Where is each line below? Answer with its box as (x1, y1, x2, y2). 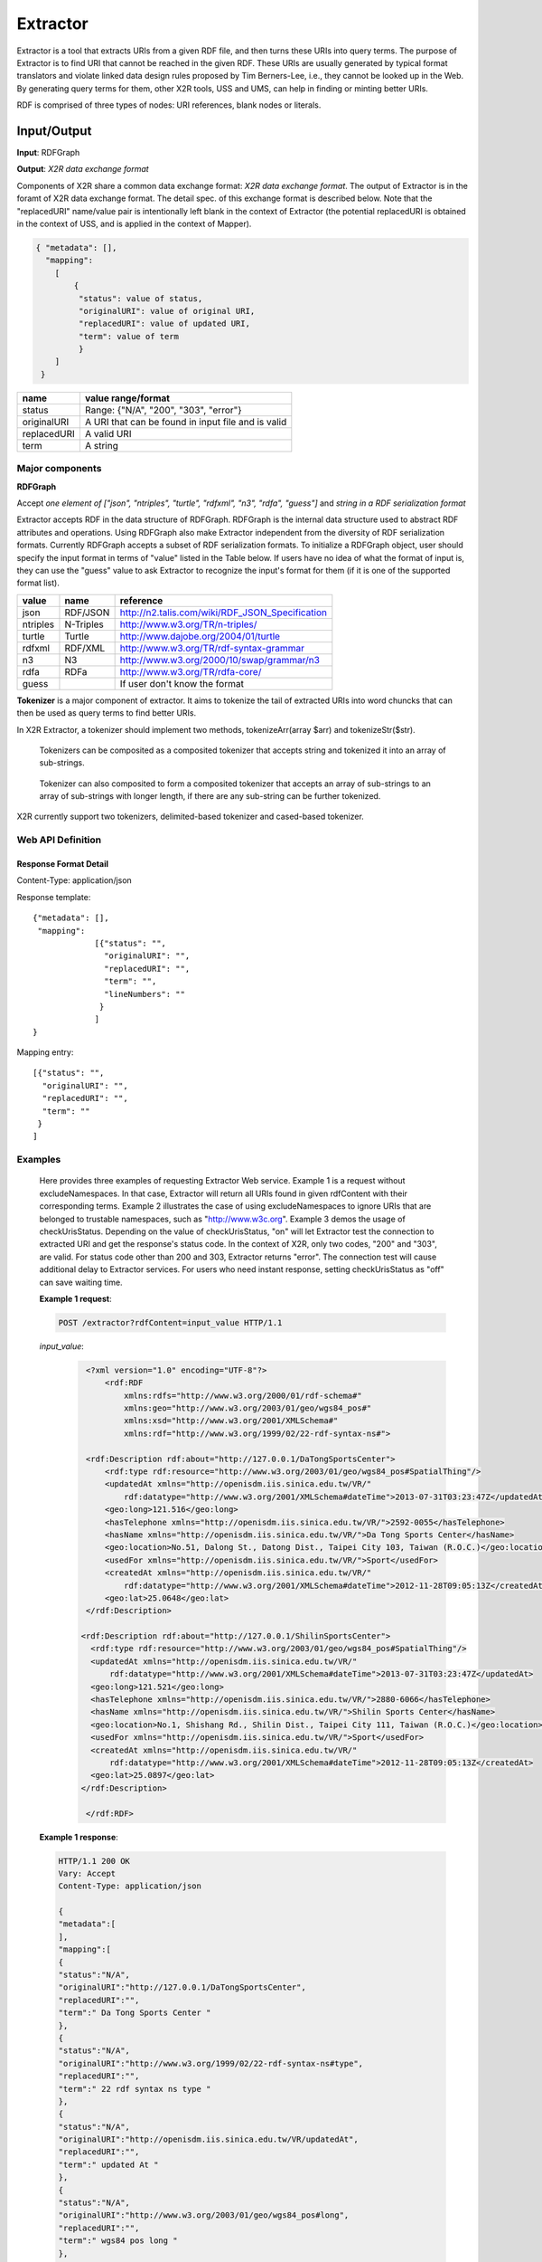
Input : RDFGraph (16, 147, 80, 158)
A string (84, 439, 119, 451)
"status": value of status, (78, 293, 203, 303)
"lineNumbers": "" (104, 989, 185, 999)
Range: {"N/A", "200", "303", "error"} (84, 404, 243, 416)
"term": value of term (78, 331, 180, 341)
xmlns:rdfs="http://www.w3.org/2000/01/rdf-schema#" (123, 1390, 362, 1401)
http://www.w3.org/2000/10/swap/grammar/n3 (119, 653, 321, 666)
